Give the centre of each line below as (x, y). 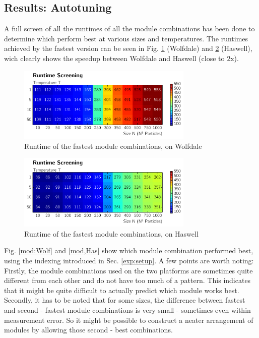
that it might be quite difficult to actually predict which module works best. (122, 290)
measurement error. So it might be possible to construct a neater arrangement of (129, 320)
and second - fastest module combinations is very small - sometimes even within (127, 309)
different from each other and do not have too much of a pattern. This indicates (127, 280)
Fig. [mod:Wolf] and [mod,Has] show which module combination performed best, (129, 250)
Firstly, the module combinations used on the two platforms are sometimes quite (128, 270)
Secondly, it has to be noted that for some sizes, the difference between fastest (125, 300)
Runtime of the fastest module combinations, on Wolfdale (113, 146)
